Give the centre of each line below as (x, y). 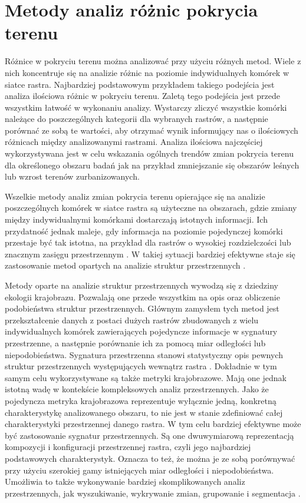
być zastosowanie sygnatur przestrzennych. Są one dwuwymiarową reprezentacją (149, 435)
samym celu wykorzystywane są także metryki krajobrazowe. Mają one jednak (146, 377)
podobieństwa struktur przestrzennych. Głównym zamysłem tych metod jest (142, 308)
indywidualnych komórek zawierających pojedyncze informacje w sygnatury (141, 331)
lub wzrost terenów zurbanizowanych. (72, 176)
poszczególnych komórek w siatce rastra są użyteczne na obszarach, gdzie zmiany (151, 208)
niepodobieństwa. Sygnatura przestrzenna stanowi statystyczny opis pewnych (144, 354)
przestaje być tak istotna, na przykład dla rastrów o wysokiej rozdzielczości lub (148, 242)
